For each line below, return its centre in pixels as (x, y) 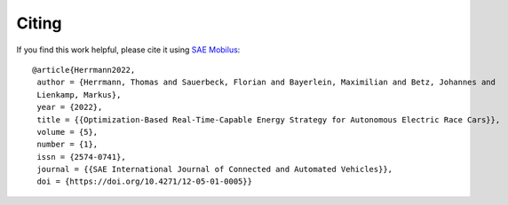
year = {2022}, (70, 107)
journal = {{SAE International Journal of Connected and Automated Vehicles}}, (215, 170)
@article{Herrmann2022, (84, 70)
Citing (39, 23)
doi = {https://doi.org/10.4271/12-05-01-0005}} (145, 181)
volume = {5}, (67, 132)
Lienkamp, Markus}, (79, 95)
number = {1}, (67, 145)
